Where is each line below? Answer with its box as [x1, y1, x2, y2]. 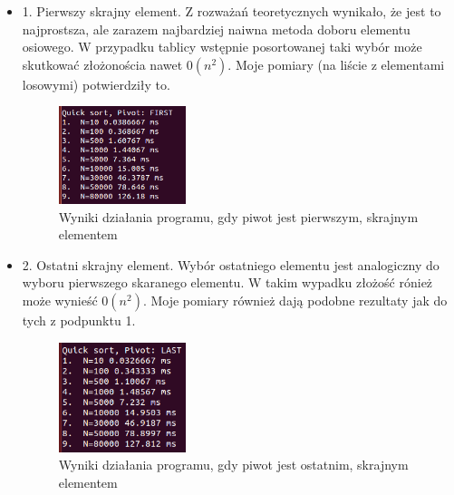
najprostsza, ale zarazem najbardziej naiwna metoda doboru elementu [22, 19, 411, 38]
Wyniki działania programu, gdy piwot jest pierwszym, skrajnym [58, 207, 419, 226]
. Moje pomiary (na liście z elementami [227, 54, 445, 73]
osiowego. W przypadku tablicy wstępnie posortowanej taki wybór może [22, 37, 422, 56]
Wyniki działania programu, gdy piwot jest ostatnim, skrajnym [58, 455, 409, 474]
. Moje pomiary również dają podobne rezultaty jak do [142, 291, 448, 310]
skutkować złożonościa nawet [22, 54, 183, 73]
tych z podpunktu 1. [22, 311, 136, 330]
